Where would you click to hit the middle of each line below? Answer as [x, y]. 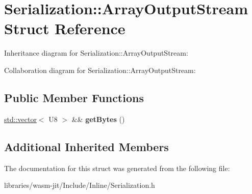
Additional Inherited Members [86, 146]
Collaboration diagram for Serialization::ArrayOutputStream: [100, 70]
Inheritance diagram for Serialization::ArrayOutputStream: [96, 53]
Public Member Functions [74, 97]
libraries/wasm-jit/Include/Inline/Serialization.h [80, 185]
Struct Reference [65, 28]
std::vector [20, 119]
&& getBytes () [98, 119]
